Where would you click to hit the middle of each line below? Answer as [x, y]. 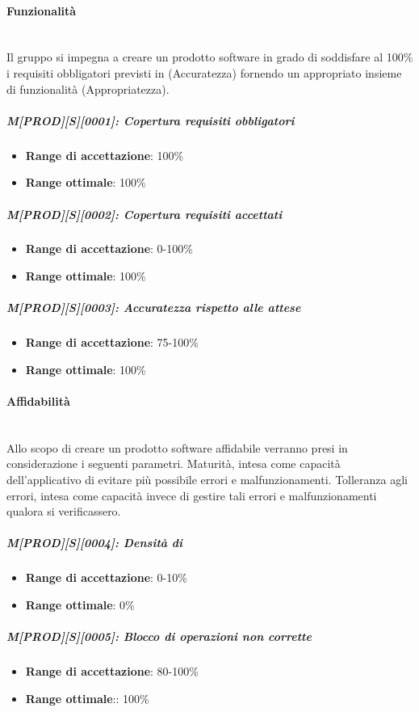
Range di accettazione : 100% [105, 155]
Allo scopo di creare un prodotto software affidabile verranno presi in [177, 447]
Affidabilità [38, 401]
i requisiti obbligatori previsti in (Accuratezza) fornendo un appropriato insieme [204, 72]
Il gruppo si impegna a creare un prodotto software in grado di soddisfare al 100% [210, 57]
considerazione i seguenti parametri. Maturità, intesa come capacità [174, 463]
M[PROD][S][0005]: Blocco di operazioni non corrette [159, 636]
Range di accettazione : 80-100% [112, 671]
